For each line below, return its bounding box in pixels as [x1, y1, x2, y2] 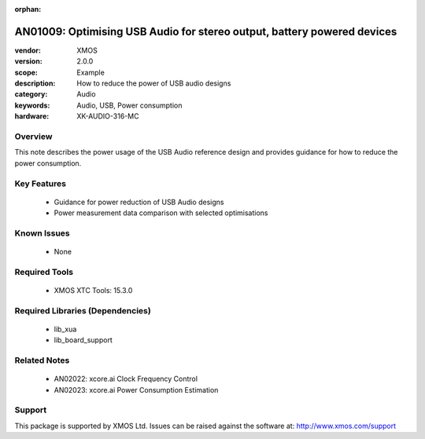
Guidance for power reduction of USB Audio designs [54, 197, 224, 207]
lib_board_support [54, 335, 113, 345]
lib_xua [54, 324, 77, 334]
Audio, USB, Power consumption [76, 101, 183, 110]
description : [14, 79, 56, 88]
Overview [14, 131, 53, 142]
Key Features [14, 177, 67, 188]
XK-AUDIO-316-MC [76, 112, 139, 121]
